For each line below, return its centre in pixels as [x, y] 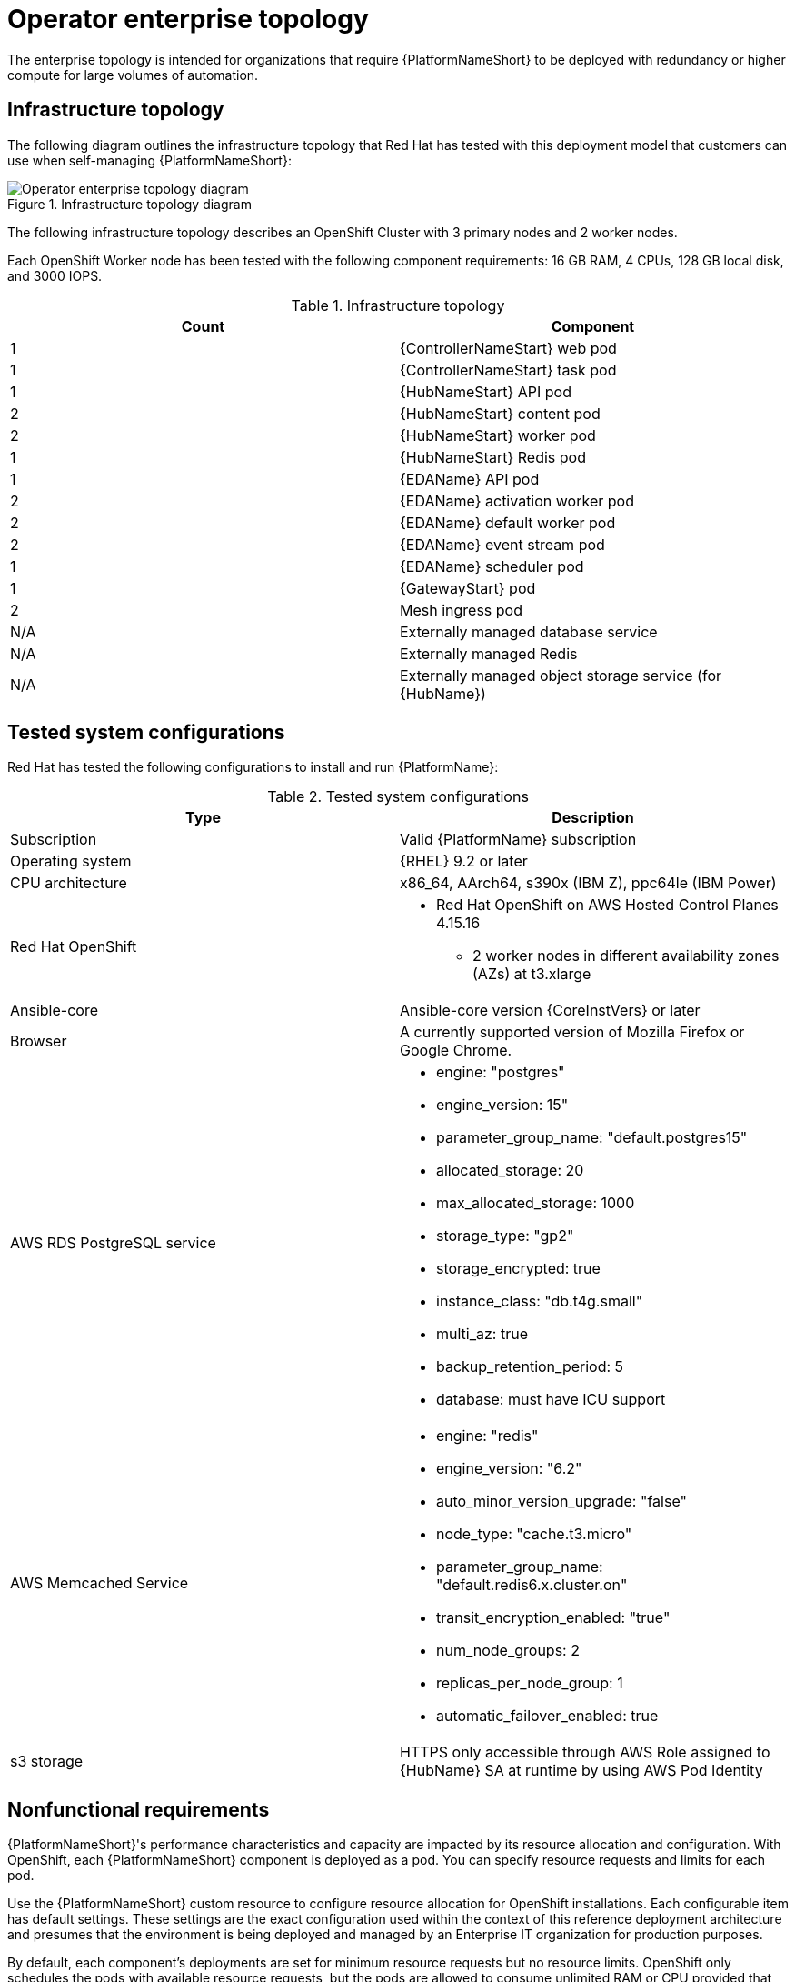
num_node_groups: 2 [508, 1651]
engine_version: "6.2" [509, 1469]
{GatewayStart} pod [468, 588]
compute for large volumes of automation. [133, 75]
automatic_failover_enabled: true [547, 1716]
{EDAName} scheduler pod [492, 566]
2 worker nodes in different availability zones [626, 956]
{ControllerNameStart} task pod [508, 370]
